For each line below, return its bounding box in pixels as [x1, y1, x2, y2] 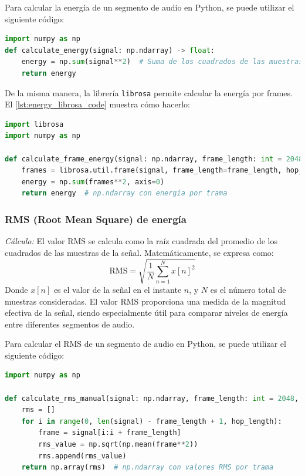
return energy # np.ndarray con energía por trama [21, 189, 228, 198]
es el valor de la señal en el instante [53, 283, 182, 295]
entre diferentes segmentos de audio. [5, 318, 135, 330]
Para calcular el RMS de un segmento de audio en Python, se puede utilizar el [5, 337, 286, 350]
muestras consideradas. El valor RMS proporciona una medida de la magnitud [5, 295, 286, 307]
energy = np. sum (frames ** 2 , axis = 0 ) [21, 177, 165, 186]
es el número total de [210, 283, 286, 295]
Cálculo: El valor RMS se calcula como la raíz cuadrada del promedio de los [5, 235, 277, 247]
